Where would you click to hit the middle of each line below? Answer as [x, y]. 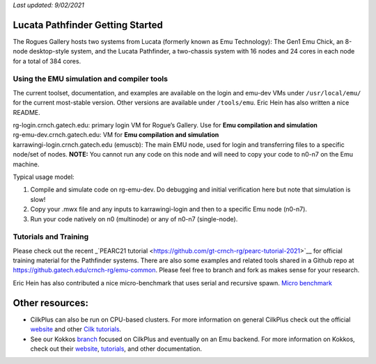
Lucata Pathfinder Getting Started [88, 25]
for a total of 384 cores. [47, 61]
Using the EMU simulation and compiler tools [91, 79]
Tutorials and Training [51, 237]
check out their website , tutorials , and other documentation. [116, 349]
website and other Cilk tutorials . [76, 329]
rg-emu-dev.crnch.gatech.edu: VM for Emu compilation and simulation [116, 135]
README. [27, 112]
